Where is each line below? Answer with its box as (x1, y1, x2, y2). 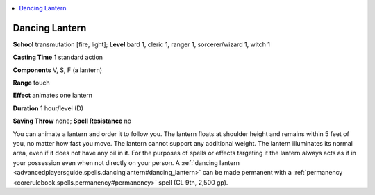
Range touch (12, 78, 50, 87)
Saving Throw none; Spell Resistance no (12, 117, 132, 125)
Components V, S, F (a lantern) (12, 66, 103, 74)
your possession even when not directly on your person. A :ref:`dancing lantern (12, 158, 240, 167)
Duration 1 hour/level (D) (12, 104, 83, 112)
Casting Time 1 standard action (12, 53, 103, 62)
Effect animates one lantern (12, 91, 93, 100)
